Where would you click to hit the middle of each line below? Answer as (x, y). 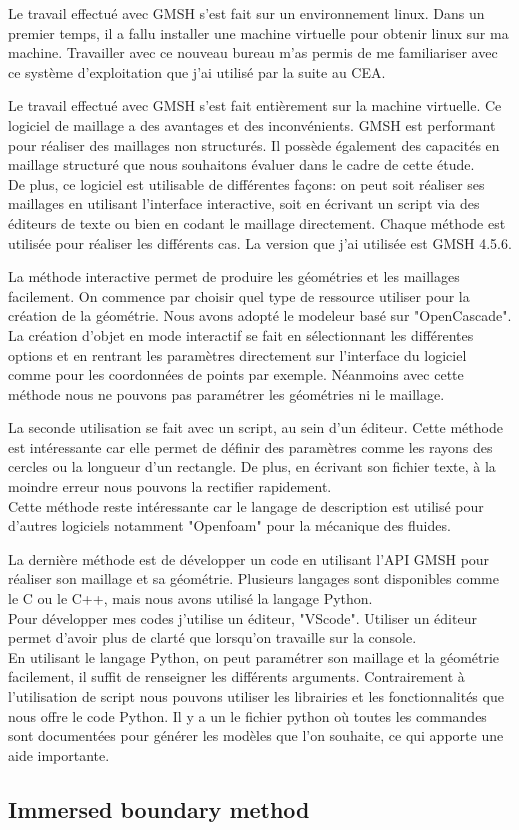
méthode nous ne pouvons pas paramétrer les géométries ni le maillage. (226, 393)
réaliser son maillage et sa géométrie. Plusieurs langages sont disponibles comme (253, 578)
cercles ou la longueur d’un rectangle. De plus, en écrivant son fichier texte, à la (252, 466)
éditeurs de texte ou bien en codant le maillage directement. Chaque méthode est (257, 222)
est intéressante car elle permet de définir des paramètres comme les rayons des (250, 446)
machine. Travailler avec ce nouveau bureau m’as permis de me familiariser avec (253, 52)
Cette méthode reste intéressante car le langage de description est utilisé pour (246, 505)
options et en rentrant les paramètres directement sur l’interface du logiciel (237, 354)
